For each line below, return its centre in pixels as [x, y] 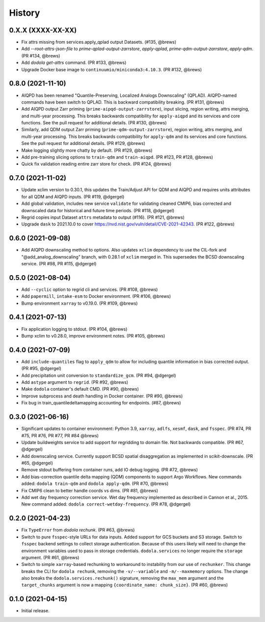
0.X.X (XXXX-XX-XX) [43, 30]
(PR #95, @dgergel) [41, 368]
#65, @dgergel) [37, 463]
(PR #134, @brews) [41, 56]
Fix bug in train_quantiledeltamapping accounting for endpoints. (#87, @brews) [101, 403]
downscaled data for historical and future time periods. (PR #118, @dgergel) [98, 210]
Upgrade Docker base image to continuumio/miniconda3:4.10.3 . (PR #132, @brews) [112, 69]
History [25, 13]
